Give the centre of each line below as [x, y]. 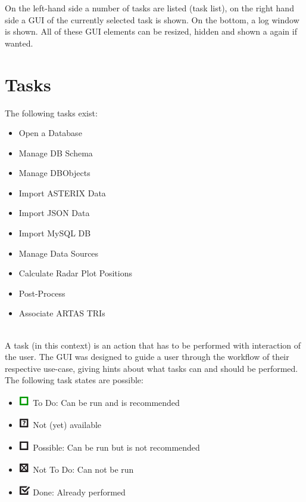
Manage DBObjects [54, 173]
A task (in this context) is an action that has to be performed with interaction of [153, 345]
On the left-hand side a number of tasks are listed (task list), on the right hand [149, 8]
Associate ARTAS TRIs [62, 313]
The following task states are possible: [74, 380]
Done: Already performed [79, 492]
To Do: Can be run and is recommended [106, 402]
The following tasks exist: [51, 113]
